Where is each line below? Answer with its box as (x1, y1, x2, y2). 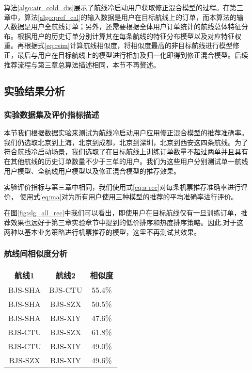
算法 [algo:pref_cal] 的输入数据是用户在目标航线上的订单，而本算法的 (24, 12, 236, 22)
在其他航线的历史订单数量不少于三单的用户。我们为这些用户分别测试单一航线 (4, 156, 248, 166)
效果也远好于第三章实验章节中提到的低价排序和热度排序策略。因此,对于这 (10, 217, 243, 227)
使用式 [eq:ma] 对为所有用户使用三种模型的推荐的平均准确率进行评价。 (19, 191, 238, 201)
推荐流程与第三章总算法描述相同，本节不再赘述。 (4, 59, 160, 69)
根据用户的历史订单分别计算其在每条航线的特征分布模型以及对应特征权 (17, 31, 241, 41)
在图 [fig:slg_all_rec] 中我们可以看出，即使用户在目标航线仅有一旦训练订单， (4, 208, 241, 218)
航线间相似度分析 (4, 247, 67, 259)
